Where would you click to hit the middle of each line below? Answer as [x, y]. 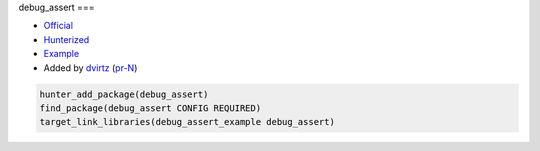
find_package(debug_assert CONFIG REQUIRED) [150, 108]
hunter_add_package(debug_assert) [124, 94]
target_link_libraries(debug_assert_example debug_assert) [187, 122]
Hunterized [66, 39]
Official [58, 26]
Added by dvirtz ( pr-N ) [90, 67]
